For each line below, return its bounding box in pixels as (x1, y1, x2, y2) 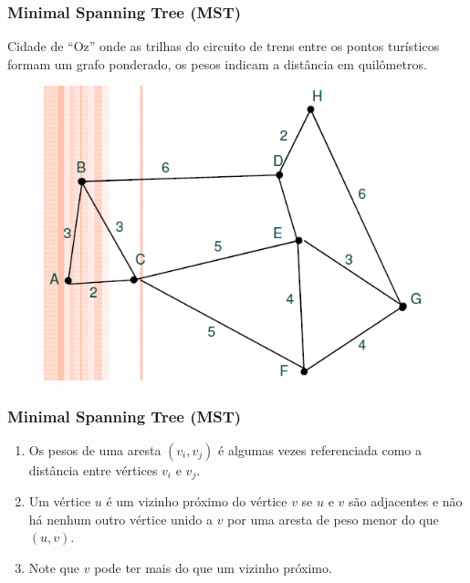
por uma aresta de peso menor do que (227, 509, 439, 528)
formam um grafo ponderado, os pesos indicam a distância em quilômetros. (7, 54, 427, 73)
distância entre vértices (28, 460, 158, 479)
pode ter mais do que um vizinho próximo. (94, 558, 332, 578)
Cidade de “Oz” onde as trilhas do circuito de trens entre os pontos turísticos (7, 36, 440, 56)
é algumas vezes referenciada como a (218, 440, 423, 459)
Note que (28, 558, 80, 578)
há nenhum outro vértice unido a (28, 509, 213, 528)
